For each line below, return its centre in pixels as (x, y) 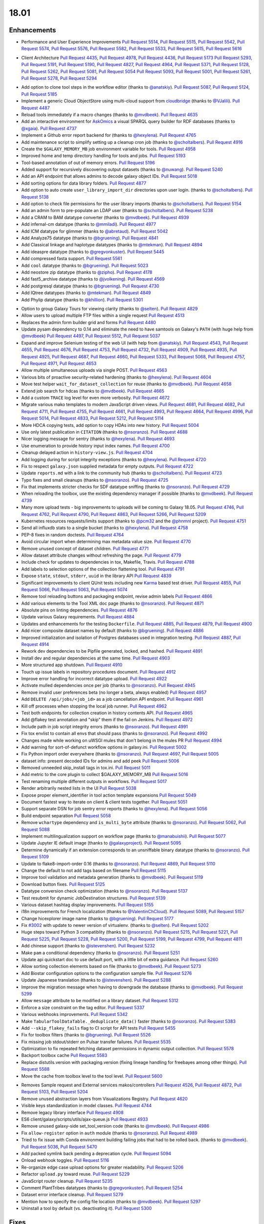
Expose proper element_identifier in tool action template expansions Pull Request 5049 (109, 795)
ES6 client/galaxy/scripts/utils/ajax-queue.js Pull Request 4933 (85, 1119)
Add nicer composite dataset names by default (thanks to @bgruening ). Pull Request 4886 (112, 631)
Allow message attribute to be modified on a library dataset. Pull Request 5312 (100, 1001)
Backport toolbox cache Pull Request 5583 (64, 1056)
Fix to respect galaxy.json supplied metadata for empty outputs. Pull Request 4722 (107, 466)
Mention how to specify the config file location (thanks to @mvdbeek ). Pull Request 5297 (111, 1201)
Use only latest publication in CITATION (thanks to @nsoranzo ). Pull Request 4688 (104, 432)
